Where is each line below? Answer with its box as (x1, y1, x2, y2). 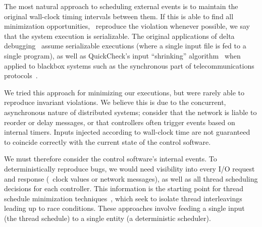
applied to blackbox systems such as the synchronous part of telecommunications (4, 60, 254, 71)
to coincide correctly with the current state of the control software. (4, 136, 211, 147)
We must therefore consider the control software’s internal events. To (4, 153, 217, 164)
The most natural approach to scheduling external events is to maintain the (4, 1, 238, 11)
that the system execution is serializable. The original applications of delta (4, 30, 235, 41)
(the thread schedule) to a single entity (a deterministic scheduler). (4, 212, 211, 223)
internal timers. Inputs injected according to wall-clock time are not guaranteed (4, 127, 250, 137)
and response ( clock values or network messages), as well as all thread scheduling (4, 173, 258, 184)
